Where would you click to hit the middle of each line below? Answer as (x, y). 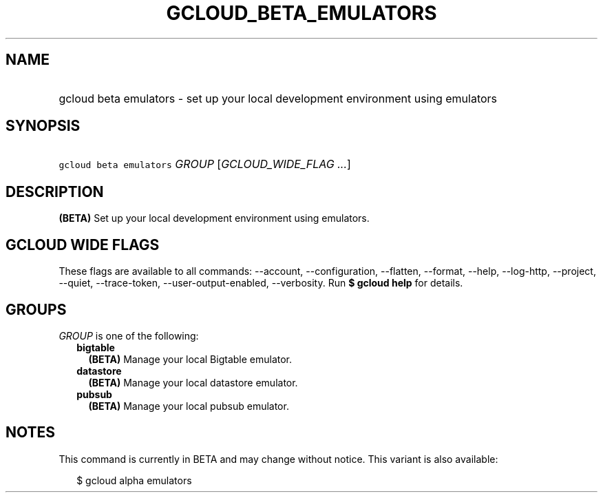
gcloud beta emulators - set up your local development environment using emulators (278, 98)
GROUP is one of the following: (129, 335)
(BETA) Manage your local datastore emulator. (193, 382)
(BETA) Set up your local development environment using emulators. (214, 218)
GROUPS (36, 309)
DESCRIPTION (55, 191)
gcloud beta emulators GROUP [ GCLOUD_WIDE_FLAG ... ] (205, 164)
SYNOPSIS (43, 126)
